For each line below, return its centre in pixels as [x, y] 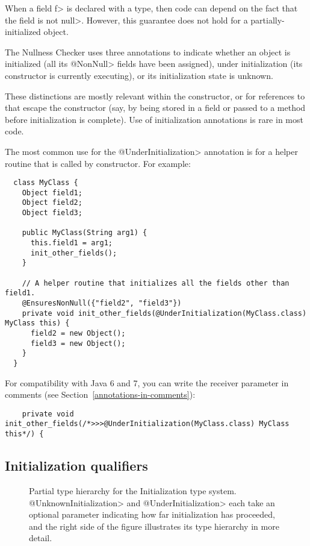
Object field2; [52, 203]
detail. [41, 538]
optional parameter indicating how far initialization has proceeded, [152, 514]
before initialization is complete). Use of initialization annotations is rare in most [154, 119]
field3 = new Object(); [78, 343]
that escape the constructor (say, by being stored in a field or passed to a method [155, 108]
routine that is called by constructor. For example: [98, 163]
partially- [268, 20]
